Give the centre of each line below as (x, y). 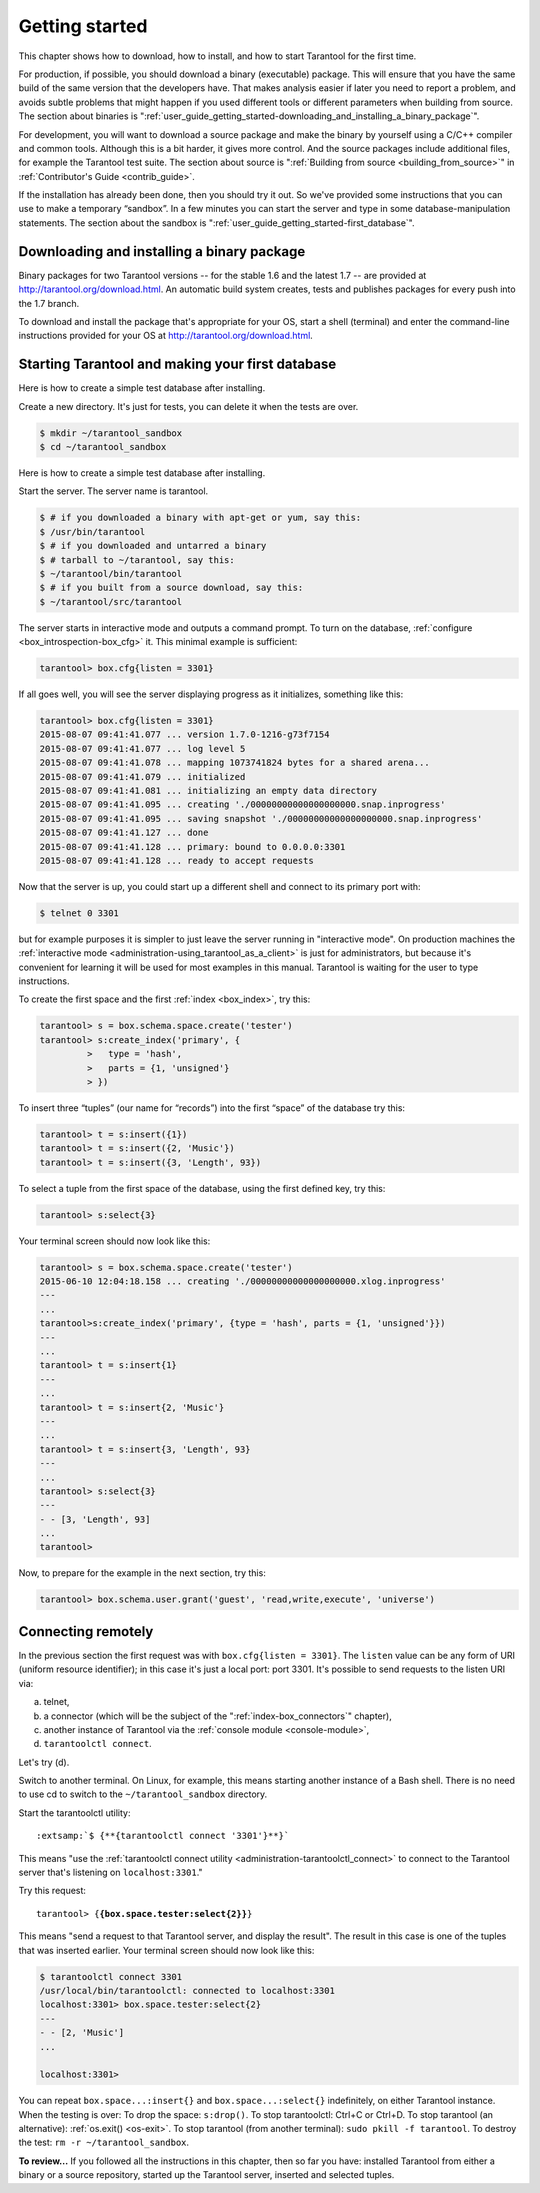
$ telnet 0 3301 (79, 913)
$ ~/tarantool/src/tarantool (111, 601)
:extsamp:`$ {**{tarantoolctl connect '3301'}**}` (163, 1836)
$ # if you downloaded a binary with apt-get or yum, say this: (200, 518)
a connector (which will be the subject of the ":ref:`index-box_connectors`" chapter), (217, 1716)
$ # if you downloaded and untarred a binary (153, 546)
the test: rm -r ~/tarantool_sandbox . (104, 2142)
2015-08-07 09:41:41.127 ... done (124, 833)
